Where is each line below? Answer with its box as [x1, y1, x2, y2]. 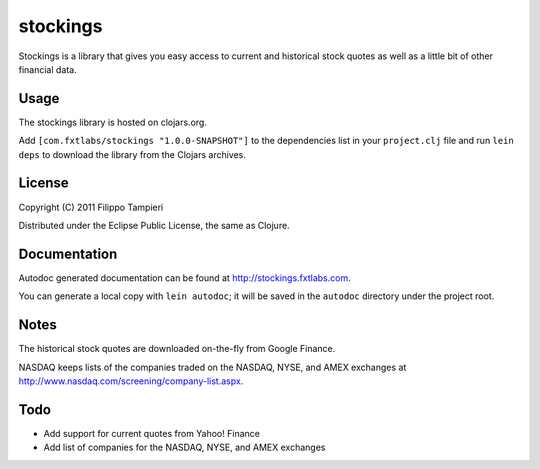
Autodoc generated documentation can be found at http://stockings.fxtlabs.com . [18, 271, 351, 284]
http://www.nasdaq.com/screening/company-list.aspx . [18, 375, 244, 387]
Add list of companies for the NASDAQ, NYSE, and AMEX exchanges [43, 441, 326, 454]
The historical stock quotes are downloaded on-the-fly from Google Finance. [18, 343, 336, 355]
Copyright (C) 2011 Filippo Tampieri [18, 201, 164, 213]
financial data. [18, 63, 77, 75]
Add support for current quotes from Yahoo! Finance [43, 427, 260, 439]
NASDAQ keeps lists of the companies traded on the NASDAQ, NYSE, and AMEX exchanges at [18, 361, 407, 373]
